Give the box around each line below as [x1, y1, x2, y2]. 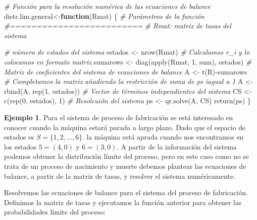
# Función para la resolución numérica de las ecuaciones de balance [4, 1, 211, 11]
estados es [4, 132, 34, 142]
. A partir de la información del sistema [116, 141, 237, 151]
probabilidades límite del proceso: [4, 207, 106, 217]
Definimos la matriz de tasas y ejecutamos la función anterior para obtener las [4, 197, 242, 207]
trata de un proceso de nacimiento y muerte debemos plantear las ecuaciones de [4, 160, 246, 171]
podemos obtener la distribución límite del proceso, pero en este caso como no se [4, 151, 249, 161]
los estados [4, 141, 37, 151]
